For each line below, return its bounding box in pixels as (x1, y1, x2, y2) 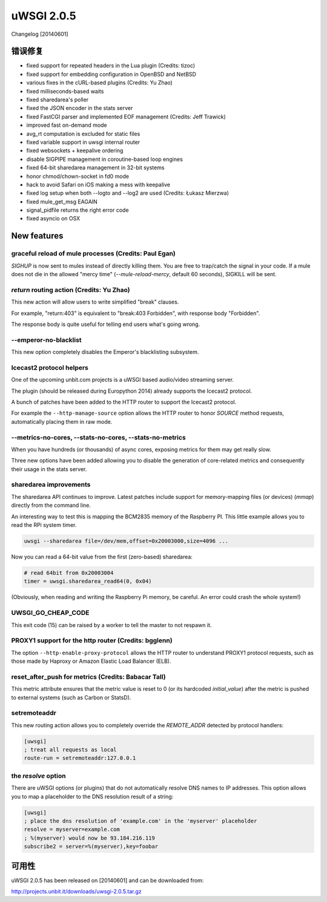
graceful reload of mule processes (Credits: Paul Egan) (11, 249, 176, 258)
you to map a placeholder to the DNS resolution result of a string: (11, 793, 174, 800)
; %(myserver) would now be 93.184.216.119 (24, 835, 156, 841)
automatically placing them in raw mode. (11, 418, 113, 425)
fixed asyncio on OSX (26, 215, 81, 222)
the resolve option (11, 771, 66, 780)
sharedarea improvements (11, 480, 91, 489)
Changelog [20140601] (11, 30, 69, 38)
